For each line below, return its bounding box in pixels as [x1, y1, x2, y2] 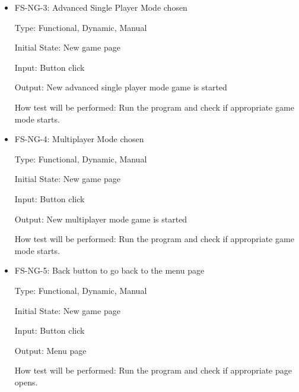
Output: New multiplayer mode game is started [14, 212, 187, 225]
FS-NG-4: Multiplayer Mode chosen [14, 133, 144, 145]
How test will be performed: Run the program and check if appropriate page [14, 364, 292, 377]
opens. [14, 375, 38, 388]
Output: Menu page [14, 344, 87, 356]
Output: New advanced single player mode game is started [14, 81, 227, 93]
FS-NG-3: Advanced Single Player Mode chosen [14, 1, 187, 13]
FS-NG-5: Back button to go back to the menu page [14, 264, 205, 277]
